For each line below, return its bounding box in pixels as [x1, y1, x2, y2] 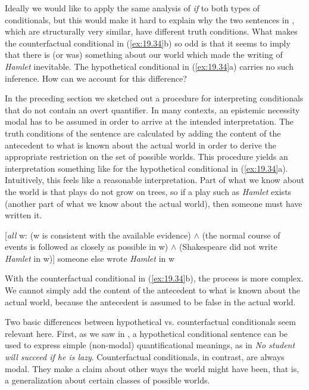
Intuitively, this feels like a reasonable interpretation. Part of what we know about [5, 174, 305, 186]
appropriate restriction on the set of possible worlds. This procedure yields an [5, 150, 288, 163]
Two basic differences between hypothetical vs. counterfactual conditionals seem [5, 315, 296, 328]
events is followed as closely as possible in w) [5, 240, 168, 253]
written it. [5, 209, 42, 221]
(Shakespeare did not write [179, 240, 277, 253]
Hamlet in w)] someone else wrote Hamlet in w [5, 252, 175, 264]
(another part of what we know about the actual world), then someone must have [5, 197, 302, 209]
